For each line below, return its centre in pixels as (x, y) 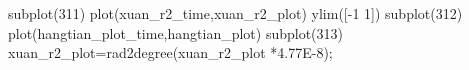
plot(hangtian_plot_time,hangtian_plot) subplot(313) (176, 32)
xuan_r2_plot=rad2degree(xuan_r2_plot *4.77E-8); (170, 52)
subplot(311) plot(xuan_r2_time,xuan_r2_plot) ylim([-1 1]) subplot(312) (235, 13)
